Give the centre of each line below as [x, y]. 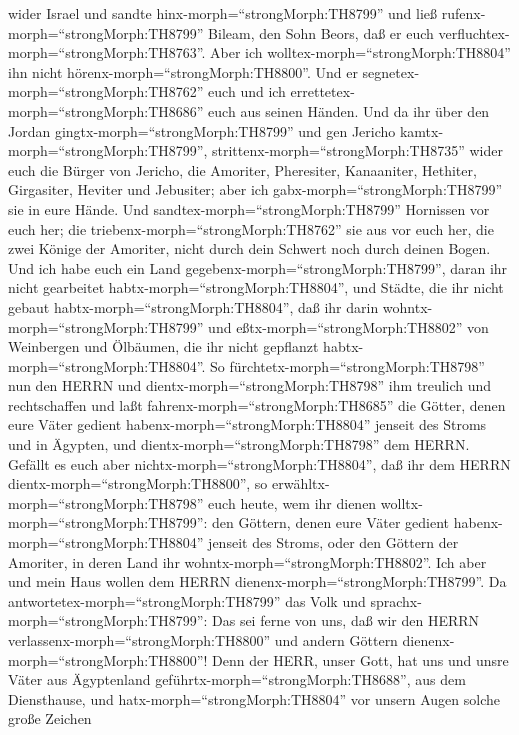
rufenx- [463, 13]
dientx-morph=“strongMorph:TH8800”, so [138, 483]
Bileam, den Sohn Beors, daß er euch [321, 32]
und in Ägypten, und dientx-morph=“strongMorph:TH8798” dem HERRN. [239, 444]
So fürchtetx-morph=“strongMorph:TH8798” [347, 365]
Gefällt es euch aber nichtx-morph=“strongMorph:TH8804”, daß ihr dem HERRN [259, 463]
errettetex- [322, 91]
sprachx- [396, 600]
